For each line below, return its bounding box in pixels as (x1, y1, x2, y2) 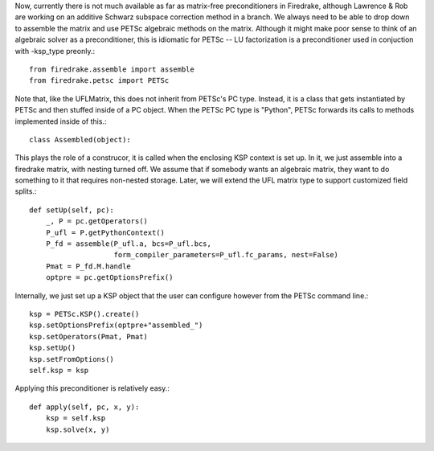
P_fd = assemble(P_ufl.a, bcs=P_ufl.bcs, (45, 240, 212, 248)
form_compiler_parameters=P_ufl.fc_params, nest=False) (113, 250, 339, 260)
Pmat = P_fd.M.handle (45, 261, 132, 271)
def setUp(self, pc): (29, 205, 114, 215)
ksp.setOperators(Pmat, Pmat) (29, 332, 149, 341)
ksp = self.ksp (45, 414, 106, 423)
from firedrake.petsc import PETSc (29, 76, 170, 85)
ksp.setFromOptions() (29, 355, 114, 363)
